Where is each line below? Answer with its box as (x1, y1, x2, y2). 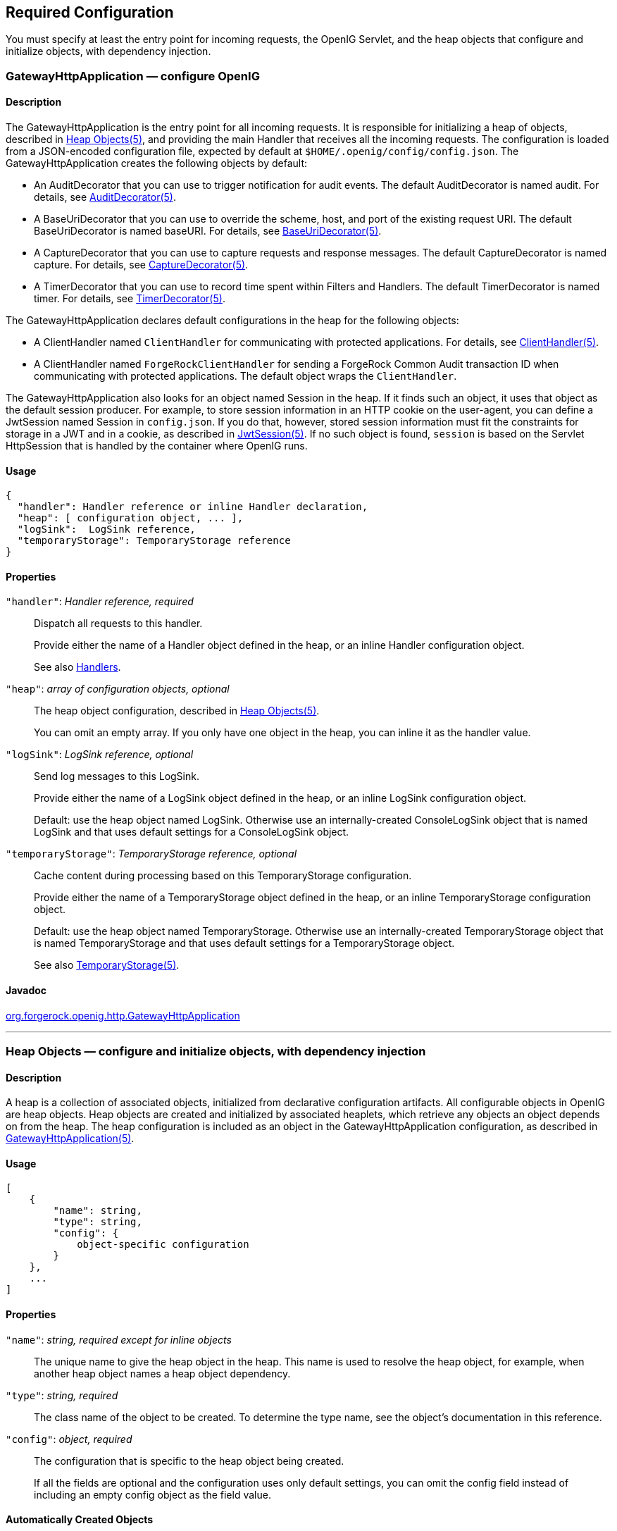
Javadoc (6, 984, 47, 997)
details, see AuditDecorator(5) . (34, 191, 176, 204)
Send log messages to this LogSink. (34, 770, 199, 783)
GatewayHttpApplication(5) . (6, 1132, 135, 1145)
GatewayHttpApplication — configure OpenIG (6, 68, 260, 83)
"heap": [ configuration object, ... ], (17, 512, 244, 524)
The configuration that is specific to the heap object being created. (34, 1454, 344, 1467)
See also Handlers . (34, 661, 121, 674)
